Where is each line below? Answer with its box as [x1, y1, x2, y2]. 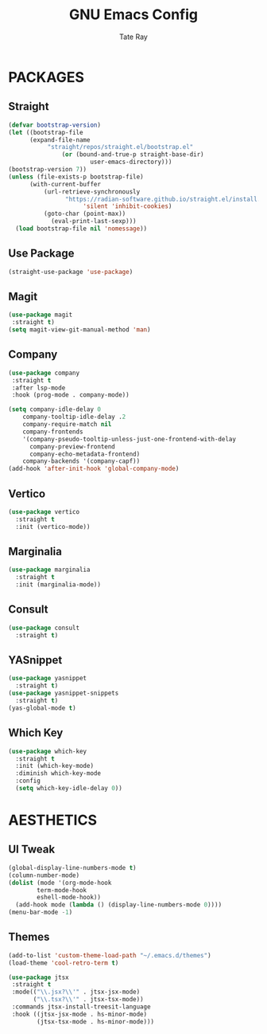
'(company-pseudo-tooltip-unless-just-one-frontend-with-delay [22, 435, 237, 443]
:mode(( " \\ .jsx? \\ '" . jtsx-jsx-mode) [11, 988, 141, 997]
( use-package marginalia [8, 566, 91, 574]
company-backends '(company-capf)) [22, 457, 141, 465]
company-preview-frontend [29, 442, 115, 451]
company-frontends [22, 428, 83, 436]
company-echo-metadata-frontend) [29, 450, 141, 458]
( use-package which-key [8, 747, 87, 755]
